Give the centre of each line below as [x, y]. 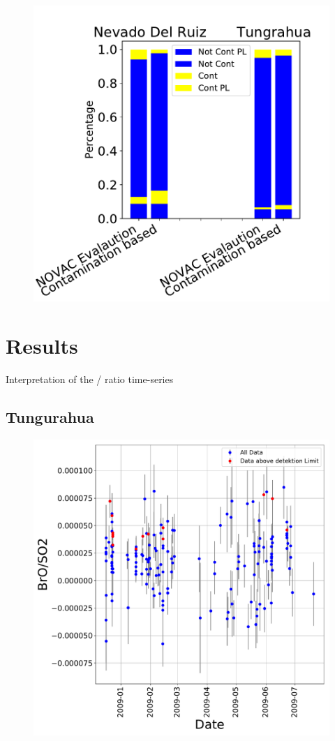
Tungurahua [50, 416]
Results [42, 345]
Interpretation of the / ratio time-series [90, 379]
